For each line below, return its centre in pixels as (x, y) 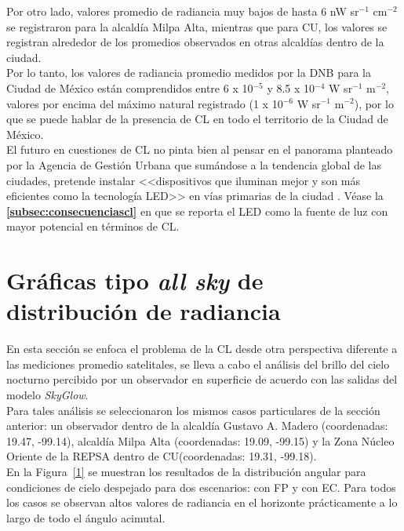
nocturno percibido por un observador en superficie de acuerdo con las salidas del (202, 379)
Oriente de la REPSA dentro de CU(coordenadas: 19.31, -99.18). (162, 456)
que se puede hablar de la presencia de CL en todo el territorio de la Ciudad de (197, 119)
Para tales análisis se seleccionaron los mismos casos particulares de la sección (193, 410)
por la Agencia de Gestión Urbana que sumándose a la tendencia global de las (194, 164)
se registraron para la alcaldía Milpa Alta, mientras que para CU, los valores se (197, 26)
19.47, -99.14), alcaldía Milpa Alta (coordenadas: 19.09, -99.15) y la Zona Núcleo (200, 440)
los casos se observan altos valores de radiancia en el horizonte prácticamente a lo (202, 502)
